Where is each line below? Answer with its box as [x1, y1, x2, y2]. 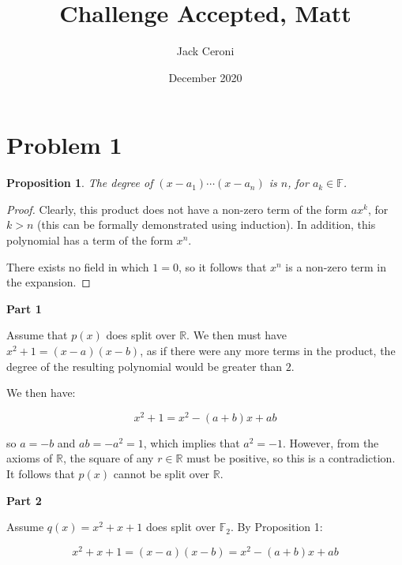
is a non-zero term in [285, 258, 387, 275]
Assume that [6, 327, 68, 343]
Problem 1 [6, 129, 122, 161]
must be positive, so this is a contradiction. [186, 450, 396, 466]
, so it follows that [178, 258, 267, 275]
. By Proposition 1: [230, 518, 323, 535]
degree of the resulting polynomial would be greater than [6, 357, 283, 374]
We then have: [6, 384, 76, 401]
